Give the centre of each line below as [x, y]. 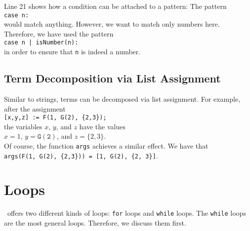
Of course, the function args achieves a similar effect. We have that [106, 145]
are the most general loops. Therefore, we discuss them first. [95, 223]
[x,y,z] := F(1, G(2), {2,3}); [55, 118]
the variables [23, 126]
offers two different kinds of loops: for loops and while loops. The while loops [126, 213]
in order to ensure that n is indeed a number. [72, 52]
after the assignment [35, 108]
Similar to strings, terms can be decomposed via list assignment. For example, [122, 98]
